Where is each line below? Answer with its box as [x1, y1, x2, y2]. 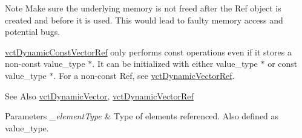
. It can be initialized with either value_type [92, 57, 258, 70]
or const [268, 57, 298, 70]
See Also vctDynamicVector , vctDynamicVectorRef [5, 89, 194, 102]
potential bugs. [5, 25, 61, 38]
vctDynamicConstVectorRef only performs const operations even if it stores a [5, 45, 292, 58]
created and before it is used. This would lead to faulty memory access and [5, 13, 283, 26]
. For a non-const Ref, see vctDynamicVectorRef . [53, 69, 235, 81]
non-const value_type [5, 57, 85, 70]
